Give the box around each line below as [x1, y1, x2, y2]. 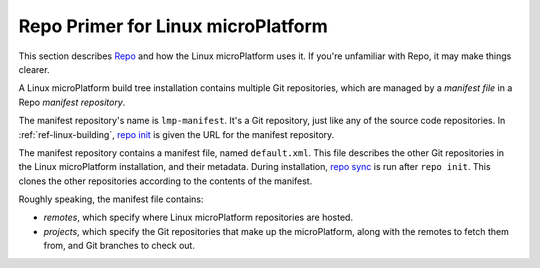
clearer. [18, 63, 50, 75]
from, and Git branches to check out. [43, 240, 195, 252]
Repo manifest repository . [18, 96, 126, 108]
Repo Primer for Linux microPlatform [18, 15, 329, 37]
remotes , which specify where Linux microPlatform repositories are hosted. [43, 211, 354, 224]
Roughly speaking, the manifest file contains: [18, 193, 204, 205]
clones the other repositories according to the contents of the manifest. [18, 175, 313, 187]
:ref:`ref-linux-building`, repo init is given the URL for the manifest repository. [18, 128, 335, 140]
